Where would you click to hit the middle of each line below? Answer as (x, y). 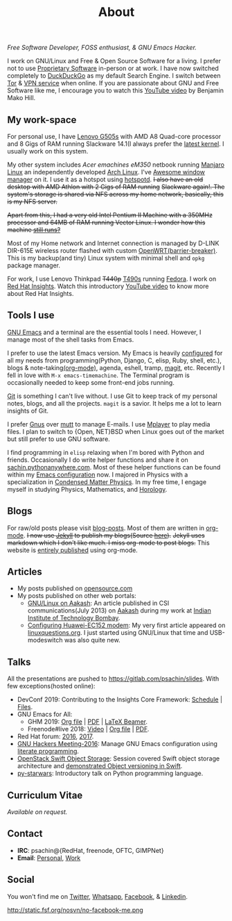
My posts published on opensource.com (75, 588)
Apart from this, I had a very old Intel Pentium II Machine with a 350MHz (110, 215)
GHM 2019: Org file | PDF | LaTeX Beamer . (87, 722)
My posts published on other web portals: (77, 596)
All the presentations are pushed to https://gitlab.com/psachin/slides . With (113, 679)
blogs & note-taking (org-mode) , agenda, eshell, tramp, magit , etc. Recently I (116, 367)
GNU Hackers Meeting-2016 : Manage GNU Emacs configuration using (117, 744)
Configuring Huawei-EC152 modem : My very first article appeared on (126, 625)
